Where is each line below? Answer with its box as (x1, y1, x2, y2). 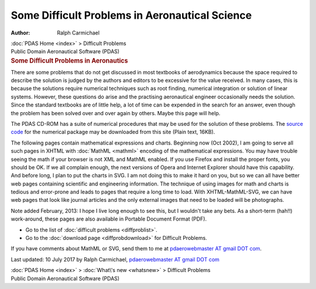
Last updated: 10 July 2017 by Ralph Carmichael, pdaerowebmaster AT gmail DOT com (11, 256, 219, 263)
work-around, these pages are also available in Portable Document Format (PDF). (11, 215, 207, 222)
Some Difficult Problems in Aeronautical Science (11, 9, 252, 22)
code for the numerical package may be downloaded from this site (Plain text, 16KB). (11, 129, 215, 136)
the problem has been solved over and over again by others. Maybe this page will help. (11, 109, 221, 116)
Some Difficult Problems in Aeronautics (11, 56, 128, 64)
